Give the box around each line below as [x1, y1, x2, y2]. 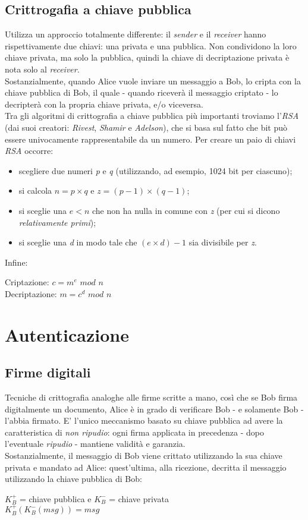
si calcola [18, 184, 52, 197]
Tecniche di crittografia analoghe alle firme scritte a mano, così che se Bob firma [5, 391, 298, 404]
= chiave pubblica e [19, 492, 92, 505]
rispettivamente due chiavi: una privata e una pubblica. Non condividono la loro [5, 39, 297, 52]
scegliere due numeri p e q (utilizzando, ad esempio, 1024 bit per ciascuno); [18, 164, 293, 177]
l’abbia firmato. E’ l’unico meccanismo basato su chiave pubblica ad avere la [5, 414, 283, 427]
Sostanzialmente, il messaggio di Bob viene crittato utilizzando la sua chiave [5, 449, 282, 462]
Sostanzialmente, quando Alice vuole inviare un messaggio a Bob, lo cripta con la [5, 74, 301, 87]
